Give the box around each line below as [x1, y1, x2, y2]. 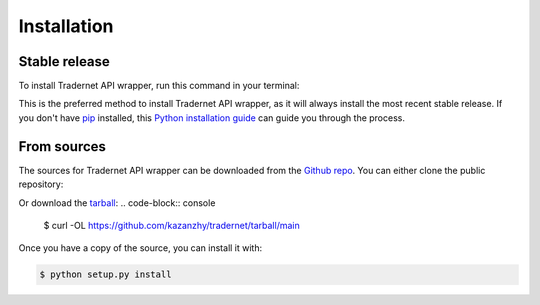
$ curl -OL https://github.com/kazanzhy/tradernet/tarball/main [43, 219, 300, 231]
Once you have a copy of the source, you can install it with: [18, 242, 263, 254]
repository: [18, 178, 64, 190]
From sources [18, 138, 107, 155]
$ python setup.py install [39, 269, 172, 280]
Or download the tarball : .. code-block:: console [18, 196, 216, 209]
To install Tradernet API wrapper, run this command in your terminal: [18, 80, 300, 92]
